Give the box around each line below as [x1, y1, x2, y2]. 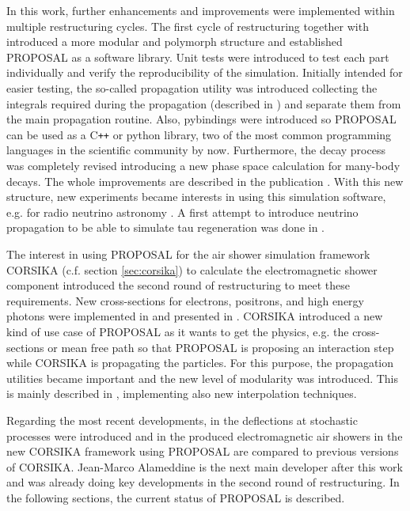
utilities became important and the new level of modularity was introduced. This [6, 369, 399, 386]
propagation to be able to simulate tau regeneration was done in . [6, 219, 325, 236]
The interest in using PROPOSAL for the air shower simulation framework [6, 245, 370, 262]
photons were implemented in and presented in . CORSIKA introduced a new [6, 308, 383, 324]
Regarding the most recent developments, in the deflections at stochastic [6, 411, 358, 428]
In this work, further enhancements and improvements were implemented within [6, 2, 395, 18]
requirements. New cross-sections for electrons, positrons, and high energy [6, 292, 364, 308]
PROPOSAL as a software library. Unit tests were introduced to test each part [6, 48, 389, 65]
